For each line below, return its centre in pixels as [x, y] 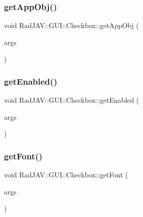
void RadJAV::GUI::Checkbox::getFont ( [66, 175]
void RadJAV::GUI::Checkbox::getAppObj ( [71, 25]
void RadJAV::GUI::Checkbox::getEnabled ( [72, 100]
